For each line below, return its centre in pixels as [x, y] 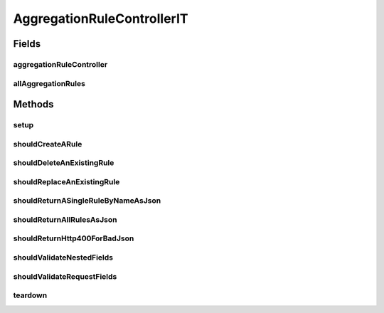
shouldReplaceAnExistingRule [66, 181]
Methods [33, 104]
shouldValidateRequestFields [65, 276]
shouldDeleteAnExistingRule [64, 163]
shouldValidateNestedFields [63, 258]
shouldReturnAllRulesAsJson [65, 219]
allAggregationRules [49, 83]
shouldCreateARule [48, 144]
